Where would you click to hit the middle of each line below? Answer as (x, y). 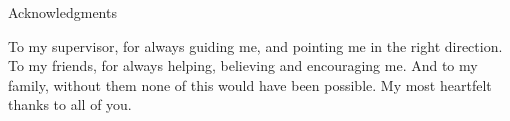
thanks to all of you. (70, 104)
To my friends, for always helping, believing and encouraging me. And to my (243, 65)
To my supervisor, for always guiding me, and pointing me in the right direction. (255, 45)
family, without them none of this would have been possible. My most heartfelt (250, 84)
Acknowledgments (62, 12)
